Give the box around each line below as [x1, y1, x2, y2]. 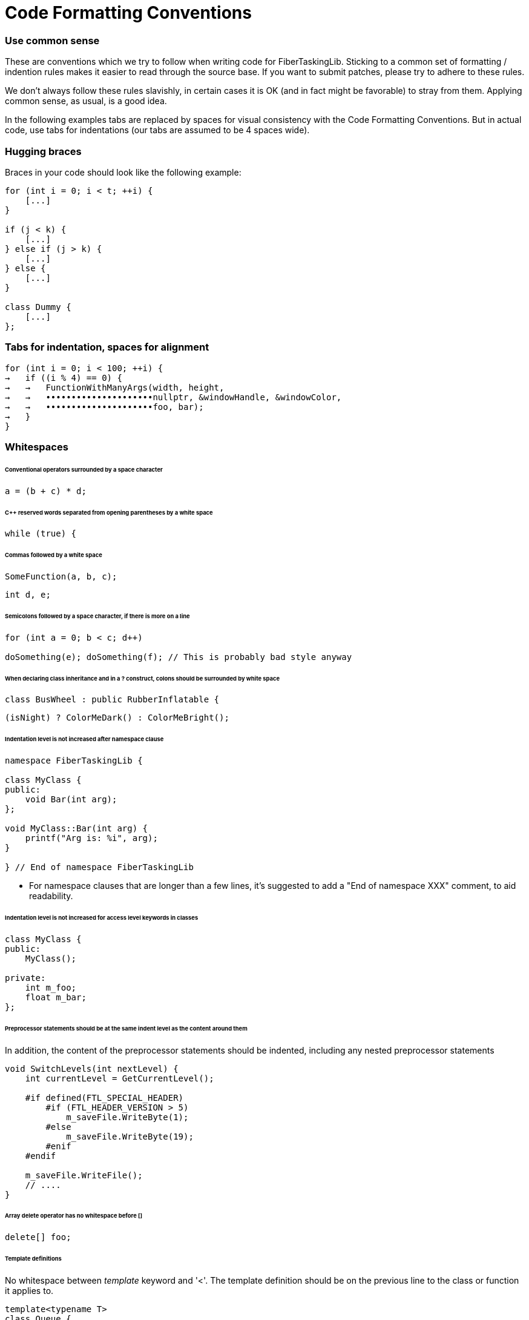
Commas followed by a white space [5, 552, 102, 559]
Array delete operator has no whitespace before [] [5, 1212, 143, 1219]
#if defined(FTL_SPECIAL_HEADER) [25, 1092, 184, 1103]
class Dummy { [5, 302, 71, 312]
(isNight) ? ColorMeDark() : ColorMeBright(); [5, 713, 229, 723]
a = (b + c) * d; [5, 486, 87, 496]
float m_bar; [25, 992, 87, 1002]
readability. [29, 891, 73, 902]
